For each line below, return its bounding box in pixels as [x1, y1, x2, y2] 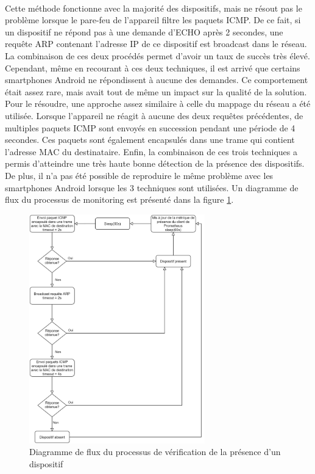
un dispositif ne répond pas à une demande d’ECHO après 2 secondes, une [5, 25, 283, 38]
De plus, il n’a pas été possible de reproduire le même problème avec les [5, 169, 274, 181]
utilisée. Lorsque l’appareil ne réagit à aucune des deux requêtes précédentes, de [5, 109, 303, 122]
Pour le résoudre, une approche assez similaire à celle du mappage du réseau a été [5, 97, 311, 110]
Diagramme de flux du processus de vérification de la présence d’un [29, 445, 281, 458]
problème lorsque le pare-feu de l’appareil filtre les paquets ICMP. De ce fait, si [5, 13, 301, 26]
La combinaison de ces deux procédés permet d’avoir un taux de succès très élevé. [5, 49, 310, 62]
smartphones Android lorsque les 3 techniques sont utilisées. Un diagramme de [5, 181, 299, 194]
